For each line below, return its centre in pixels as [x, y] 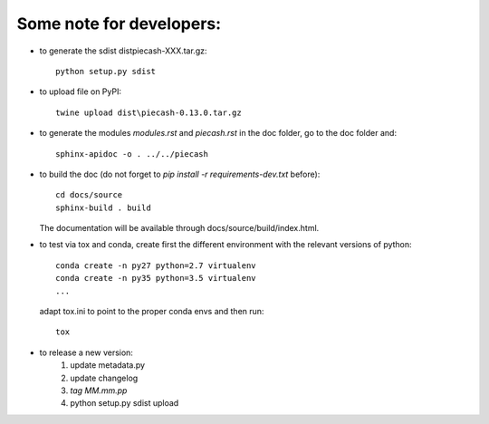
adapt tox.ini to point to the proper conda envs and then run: [152, 312]
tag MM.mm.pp [99, 390]
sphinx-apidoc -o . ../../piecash [132, 154]
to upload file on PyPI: [81, 92]
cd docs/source [89, 195]
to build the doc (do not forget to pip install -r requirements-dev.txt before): [180, 174]
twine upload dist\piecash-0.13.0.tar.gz [149, 112]
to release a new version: [86, 352]
